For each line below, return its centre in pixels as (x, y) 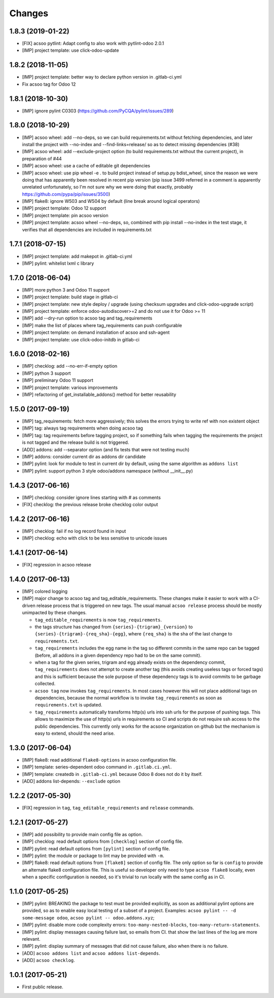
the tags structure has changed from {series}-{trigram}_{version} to (114, 627)
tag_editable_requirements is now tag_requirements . (98, 620)
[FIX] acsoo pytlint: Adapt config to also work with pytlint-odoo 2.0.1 (93, 44)
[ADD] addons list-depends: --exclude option (71, 781)
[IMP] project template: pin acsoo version (65, 215)
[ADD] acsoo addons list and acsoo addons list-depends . (91, 953)
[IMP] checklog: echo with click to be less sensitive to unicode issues (95, 538)
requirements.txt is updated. (68, 705)
